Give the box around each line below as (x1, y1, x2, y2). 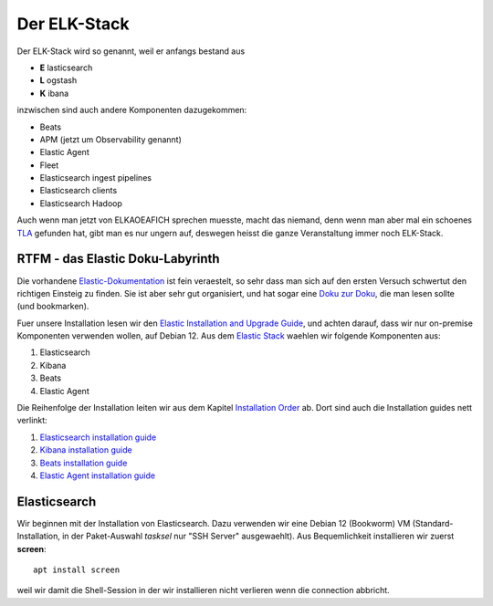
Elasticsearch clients (39, 185, 118, 196)
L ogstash (39, 75, 78, 86)
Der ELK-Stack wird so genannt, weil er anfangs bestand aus (16, 46, 246, 57)
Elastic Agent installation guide (39, 470, 155, 481)
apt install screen (33, 565, 121, 575)
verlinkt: (16, 415, 47, 426)
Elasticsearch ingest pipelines (39, 172, 152, 183)
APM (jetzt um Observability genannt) (39, 133, 183, 145)
